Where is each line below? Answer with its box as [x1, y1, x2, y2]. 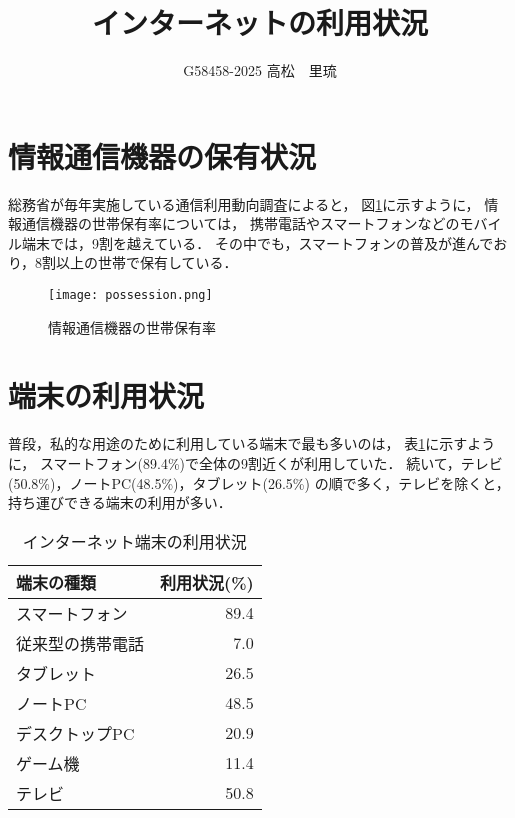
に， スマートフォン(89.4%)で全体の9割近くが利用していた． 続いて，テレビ [8, 453, 503, 473]
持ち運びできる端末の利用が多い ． [8, 492, 232, 513]
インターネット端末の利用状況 [22, 529, 247, 553]
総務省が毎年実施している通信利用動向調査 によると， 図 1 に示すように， [8, 193, 480, 214]
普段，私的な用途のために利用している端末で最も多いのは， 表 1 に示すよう [8, 433, 496, 454]
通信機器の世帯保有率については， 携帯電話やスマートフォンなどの [21, 213, 460, 234]
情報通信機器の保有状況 [8, 135, 317, 176]
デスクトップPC [16, 721, 135, 745]
